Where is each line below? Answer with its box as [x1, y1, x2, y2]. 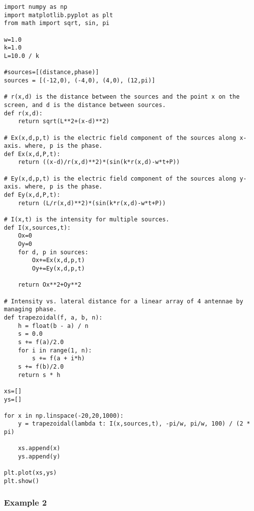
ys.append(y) [18, 453, 60, 460]
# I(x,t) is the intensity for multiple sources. [4, 216, 169, 223]
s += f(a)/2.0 [18, 338, 64, 346]
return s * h [18, 371, 60, 378]
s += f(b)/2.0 [18, 363, 64, 370]
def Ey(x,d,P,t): [4, 191, 60, 199]
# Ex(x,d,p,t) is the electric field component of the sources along [4, 134, 236, 141]
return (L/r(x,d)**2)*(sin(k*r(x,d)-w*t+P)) [18, 199, 166, 207]
